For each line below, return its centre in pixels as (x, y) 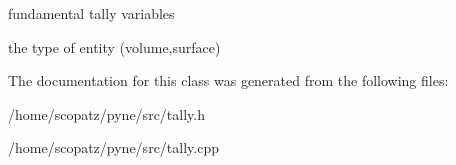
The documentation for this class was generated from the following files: (228, 80)
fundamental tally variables (91, 13)
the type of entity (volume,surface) (114, 46)
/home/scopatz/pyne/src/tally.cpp (113, 147)
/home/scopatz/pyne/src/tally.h (106, 113)
